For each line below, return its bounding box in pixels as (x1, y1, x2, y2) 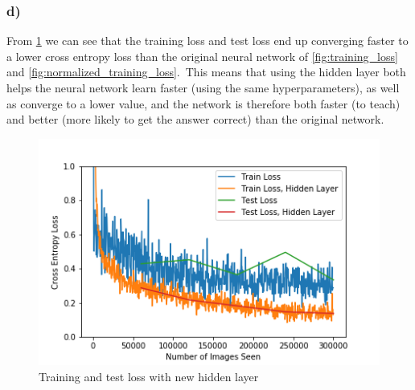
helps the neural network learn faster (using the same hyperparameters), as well (6, 79, 400, 95)
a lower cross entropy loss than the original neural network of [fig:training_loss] (6, 47, 398, 64)
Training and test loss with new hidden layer (39, 368, 259, 385)
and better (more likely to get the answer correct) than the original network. (6, 111, 384, 128)
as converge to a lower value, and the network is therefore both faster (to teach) (6, 95, 401, 112)
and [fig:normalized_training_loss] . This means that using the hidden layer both (6, 63, 406, 80)
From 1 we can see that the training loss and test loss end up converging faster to (6, 32, 409, 49)
